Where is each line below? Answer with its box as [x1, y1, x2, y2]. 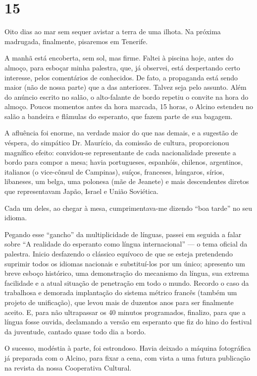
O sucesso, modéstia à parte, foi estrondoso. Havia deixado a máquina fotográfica [4, 343, 251, 353]
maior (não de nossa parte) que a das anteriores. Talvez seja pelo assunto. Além [4, 82, 247, 92]
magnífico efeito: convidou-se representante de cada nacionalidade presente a [4, 147, 236, 157]
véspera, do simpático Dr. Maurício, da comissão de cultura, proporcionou [4, 137, 229, 148]
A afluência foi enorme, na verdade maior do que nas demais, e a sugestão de [4, 127, 238, 138]
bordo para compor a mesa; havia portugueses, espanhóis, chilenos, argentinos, [4, 157, 243, 167]
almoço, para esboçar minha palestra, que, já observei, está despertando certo [4, 62, 240, 72]
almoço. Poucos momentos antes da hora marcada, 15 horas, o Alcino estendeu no [4, 101, 253, 112]
